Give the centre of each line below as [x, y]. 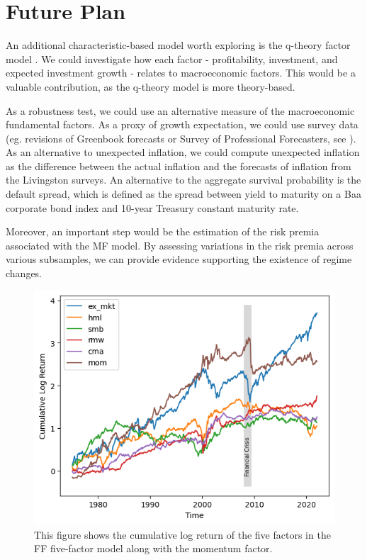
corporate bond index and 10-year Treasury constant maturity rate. [152, 207]
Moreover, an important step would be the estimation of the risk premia [163, 231]
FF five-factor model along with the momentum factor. [153, 548]
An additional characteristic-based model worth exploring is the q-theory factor [178, 45]
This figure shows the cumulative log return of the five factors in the [182, 534]
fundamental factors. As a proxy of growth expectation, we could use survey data [182, 124]
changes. [24, 273]
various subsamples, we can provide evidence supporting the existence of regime [179, 259]
